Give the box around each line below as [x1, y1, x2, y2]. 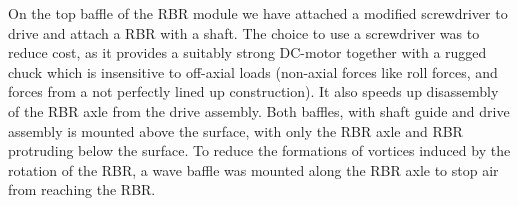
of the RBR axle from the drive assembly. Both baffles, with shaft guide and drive [8, 100, 510, 121]
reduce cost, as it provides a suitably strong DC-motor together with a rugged [8, 42, 487, 63]
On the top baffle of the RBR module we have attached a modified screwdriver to [8, 3, 508, 23]
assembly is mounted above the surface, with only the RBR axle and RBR [8, 120, 463, 141]
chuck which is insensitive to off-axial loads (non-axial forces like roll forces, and [8, 61, 498, 82]
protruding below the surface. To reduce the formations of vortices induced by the [8, 140, 511, 161]
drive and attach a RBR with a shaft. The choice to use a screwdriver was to [8, 22, 480, 43]
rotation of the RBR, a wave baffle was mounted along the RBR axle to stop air [8, 159, 499, 180]
